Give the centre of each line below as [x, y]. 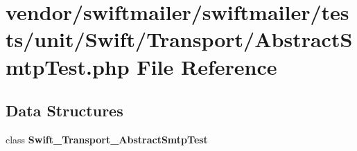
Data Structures [64, 110]
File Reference [207, 66]
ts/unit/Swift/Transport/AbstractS [179, 39]
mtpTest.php [68, 66]
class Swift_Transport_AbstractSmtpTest [107, 139]
